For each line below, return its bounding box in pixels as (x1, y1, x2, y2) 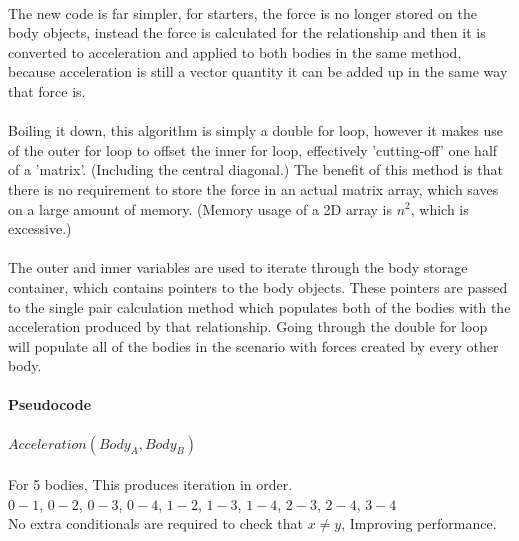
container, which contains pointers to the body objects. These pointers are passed (8, 276, 508, 297)
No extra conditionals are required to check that (8, 513, 304, 534)
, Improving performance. (341, 513, 497, 534)
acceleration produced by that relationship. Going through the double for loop (8, 316, 488, 337)
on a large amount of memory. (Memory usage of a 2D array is (8, 198, 392, 219)
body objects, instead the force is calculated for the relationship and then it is (8, 22, 486, 43)
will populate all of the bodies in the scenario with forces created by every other (8, 335, 499, 356)
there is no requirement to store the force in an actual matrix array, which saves (8, 178, 499, 199)
